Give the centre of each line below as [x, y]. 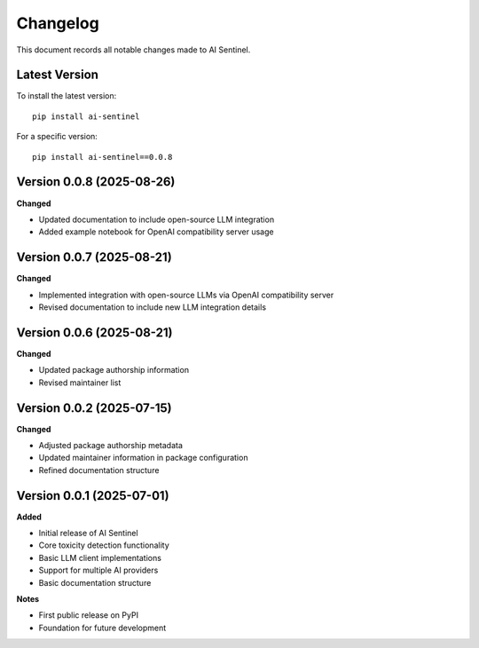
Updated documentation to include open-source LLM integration [157, 219]
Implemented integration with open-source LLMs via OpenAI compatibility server [186, 295]
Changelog [58, 23]
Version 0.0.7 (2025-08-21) [94, 257]
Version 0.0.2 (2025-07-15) [94, 408]
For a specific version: [57, 137]
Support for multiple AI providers [98, 570]
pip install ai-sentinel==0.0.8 [102, 157]
